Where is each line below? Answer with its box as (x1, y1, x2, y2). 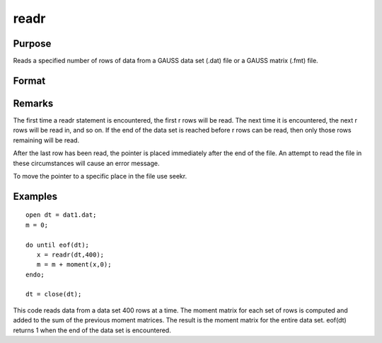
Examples (13, 190, 58, 202)
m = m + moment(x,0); (36, 261, 112, 269)
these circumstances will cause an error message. (13, 159, 160, 167)
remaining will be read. (13, 135, 80, 145)
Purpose (13, 38, 52, 50)
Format (13, 74, 46, 86)
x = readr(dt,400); (36, 250, 105, 259)
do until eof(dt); (25, 241, 90, 249)
